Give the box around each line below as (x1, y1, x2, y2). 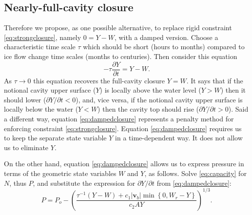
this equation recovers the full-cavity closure (33, 75, 165, 85)
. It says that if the (186, 75, 243, 85)
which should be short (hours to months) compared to (83, 41, 245, 52)
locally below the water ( (4, 104, 78, 114)
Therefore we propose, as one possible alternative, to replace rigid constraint (4, 22, 232, 33)
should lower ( (4, 94, 46, 104)
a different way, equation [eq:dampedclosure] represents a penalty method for (4, 114, 234, 124)
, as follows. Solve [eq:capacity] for (144, 168, 247, 178)
